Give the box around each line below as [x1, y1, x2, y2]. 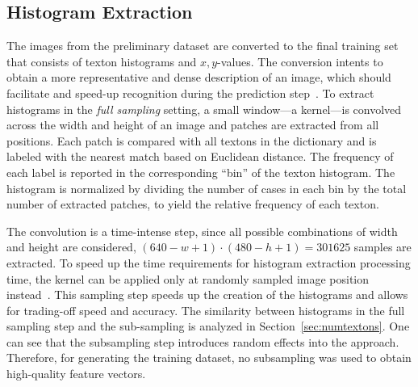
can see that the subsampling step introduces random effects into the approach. [6, 333, 399, 350]
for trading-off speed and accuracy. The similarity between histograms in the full [6, 301, 405, 318]
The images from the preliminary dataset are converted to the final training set [6, 37, 399, 54]
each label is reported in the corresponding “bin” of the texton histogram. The [6, 163, 395, 180]
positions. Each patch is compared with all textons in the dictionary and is [6, 132, 377, 149]
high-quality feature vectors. [6, 365, 146, 382]
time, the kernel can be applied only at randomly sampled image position [6, 270, 370, 287]
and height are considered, [6, 238, 136, 255]
